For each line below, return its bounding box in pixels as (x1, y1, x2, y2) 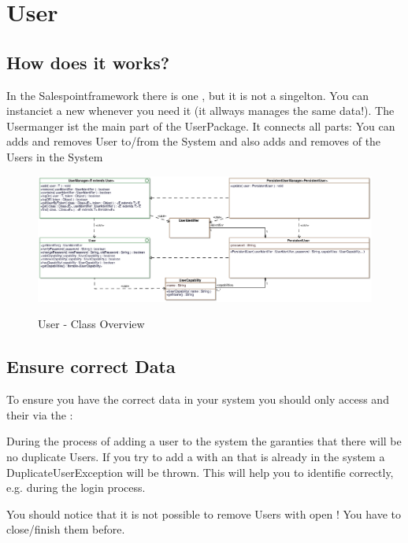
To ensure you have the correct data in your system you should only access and (6, 391, 389, 408)
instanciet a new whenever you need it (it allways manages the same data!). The (6, 102, 395, 119)
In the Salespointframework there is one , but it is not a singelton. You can (6, 87, 369, 103)
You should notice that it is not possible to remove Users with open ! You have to (6, 505, 402, 522)
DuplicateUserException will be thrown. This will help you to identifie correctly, (6, 464, 394, 480)
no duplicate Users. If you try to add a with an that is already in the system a (6, 448, 385, 464)
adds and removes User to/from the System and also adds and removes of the (6, 133, 381, 150)
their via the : (6, 406, 73, 423)
